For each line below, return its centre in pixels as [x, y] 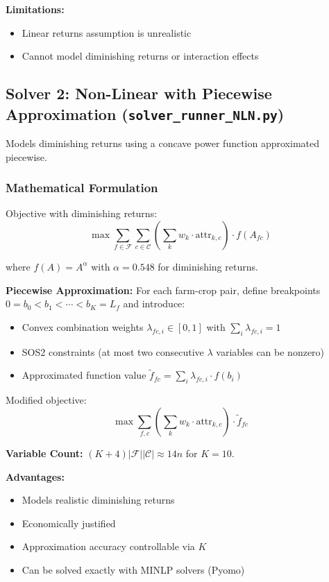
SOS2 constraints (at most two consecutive [113, 351]
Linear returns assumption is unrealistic [107, 32]
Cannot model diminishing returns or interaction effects [140, 56]
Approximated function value [84, 375]
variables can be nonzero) [270, 351]
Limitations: [35, 9]
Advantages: [35, 476]
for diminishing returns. [208, 266]
